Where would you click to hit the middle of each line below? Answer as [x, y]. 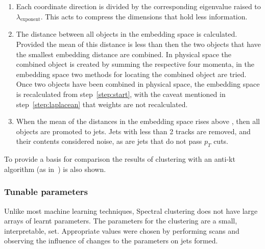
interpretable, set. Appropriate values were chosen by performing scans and [122, 230]
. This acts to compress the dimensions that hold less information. [144, 16]
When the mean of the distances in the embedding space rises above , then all [138, 121]
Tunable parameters [46, 192]
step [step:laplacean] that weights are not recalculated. [102, 104]
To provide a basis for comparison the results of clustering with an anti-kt [120, 159]
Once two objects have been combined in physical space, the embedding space [138, 84]
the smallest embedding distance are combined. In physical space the [124, 54]
